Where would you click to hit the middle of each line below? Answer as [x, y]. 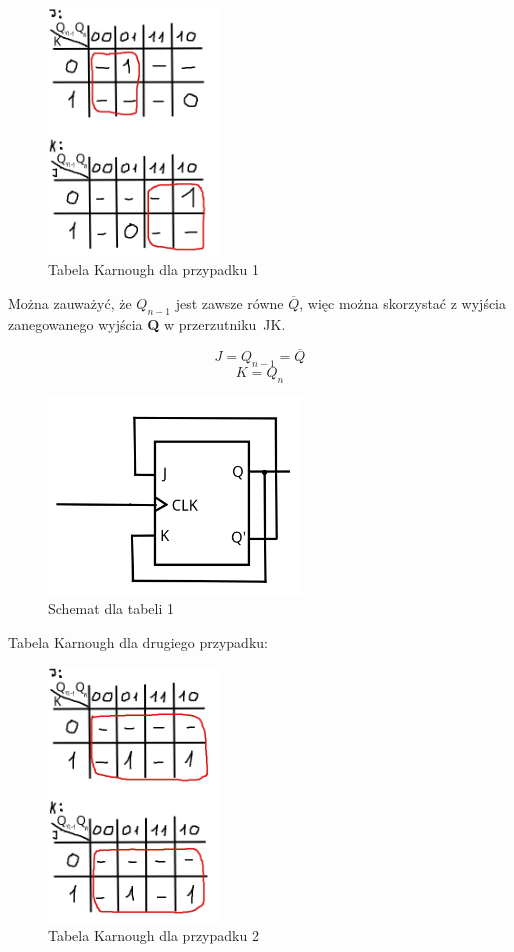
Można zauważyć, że [70, 302]
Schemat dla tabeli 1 [111, 608]
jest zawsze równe [229, 302]
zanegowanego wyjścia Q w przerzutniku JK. [147, 323]
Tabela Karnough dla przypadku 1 [153, 269]
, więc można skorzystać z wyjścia [403, 302]
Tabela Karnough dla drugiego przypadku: [138, 641]
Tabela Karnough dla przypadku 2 [153, 935]
